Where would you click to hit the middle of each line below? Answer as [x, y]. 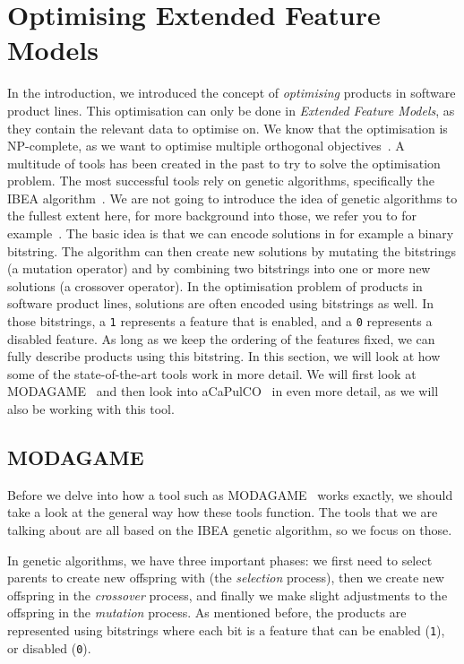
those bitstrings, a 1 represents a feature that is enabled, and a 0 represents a [220, 321]
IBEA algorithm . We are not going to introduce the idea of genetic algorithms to [232, 198]
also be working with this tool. [91, 409]
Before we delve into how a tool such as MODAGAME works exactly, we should [230, 494]
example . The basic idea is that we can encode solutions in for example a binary [231, 233]
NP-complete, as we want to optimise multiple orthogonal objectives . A [206, 146]
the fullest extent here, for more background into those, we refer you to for [212, 216]
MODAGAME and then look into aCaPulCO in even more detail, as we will [223, 391]
